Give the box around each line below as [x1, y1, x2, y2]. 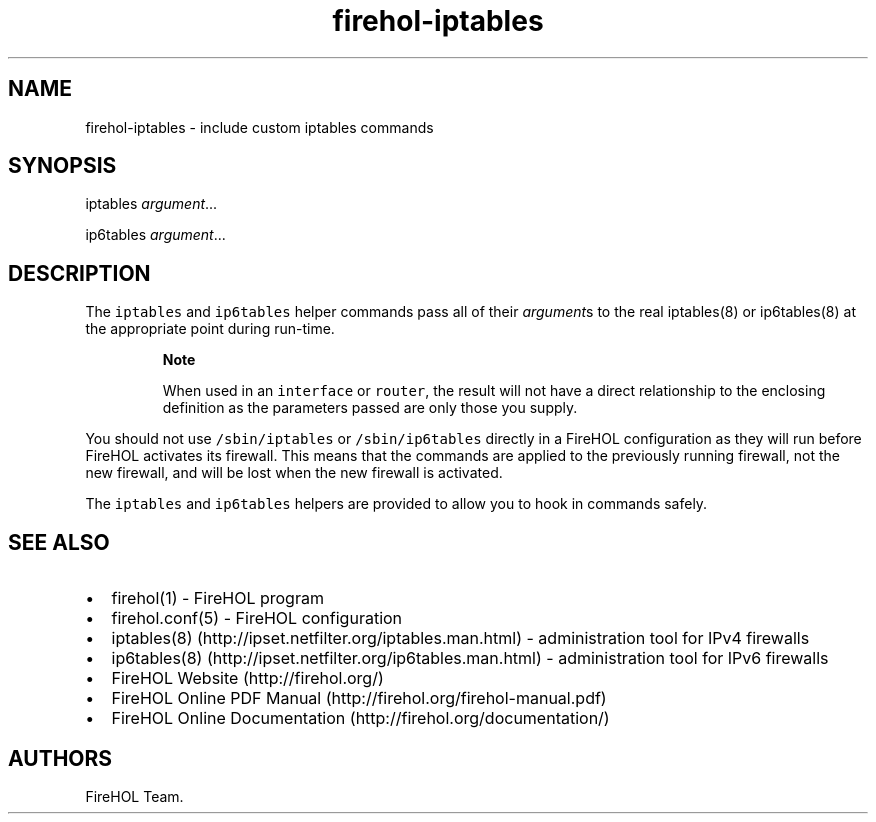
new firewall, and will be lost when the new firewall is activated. [85, 464, 503, 482]
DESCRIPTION [8, 260, 151, 286]
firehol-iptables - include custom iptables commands [85, 118, 434, 136]
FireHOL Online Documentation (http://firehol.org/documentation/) [111, 708, 610, 729]
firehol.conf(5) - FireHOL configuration [111, 608, 403, 629]
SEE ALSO [8, 529, 110, 555]
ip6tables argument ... [85, 226, 226, 244]
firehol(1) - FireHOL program [111, 588, 324, 609]
